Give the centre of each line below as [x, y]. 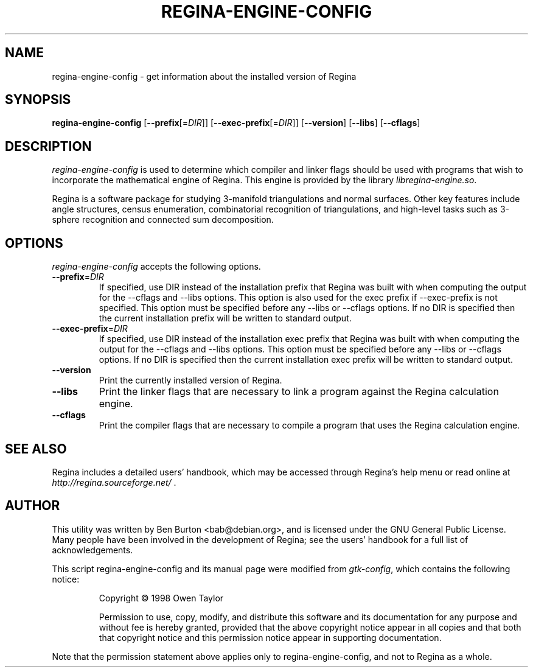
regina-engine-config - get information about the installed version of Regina [204, 76]
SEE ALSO [36, 449]
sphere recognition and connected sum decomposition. [163, 220]
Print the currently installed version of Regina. [190, 380]
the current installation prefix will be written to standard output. [225, 318]
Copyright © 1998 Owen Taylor [161, 598]
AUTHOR [33, 506]
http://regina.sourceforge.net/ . [114, 482]
